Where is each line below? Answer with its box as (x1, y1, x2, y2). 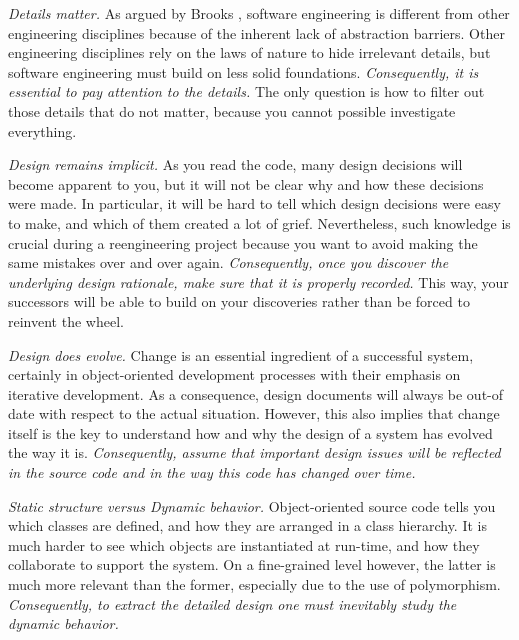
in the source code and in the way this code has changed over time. (8, 462, 416, 483)
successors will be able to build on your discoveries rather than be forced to (8, 291, 470, 312)
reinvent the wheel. (8, 310, 124, 331)
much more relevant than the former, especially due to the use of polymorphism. (8, 574, 501, 595)
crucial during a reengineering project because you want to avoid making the (8, 232, 478, 253)
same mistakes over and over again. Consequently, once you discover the (8, 252, 449, 273)
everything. (8, 120, 77, 141)
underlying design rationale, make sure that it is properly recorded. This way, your (8, 271, 509, 292)
